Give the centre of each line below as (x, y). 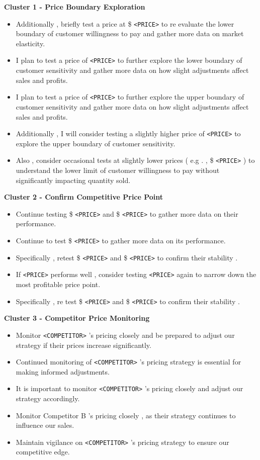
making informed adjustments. (63, 371)
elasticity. (30, 43)
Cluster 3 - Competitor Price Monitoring (77, 318)
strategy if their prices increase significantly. (83, 345)
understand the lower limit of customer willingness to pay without (118, 170)
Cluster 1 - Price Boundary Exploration (75, 7)
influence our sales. (45, 425)
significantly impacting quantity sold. (73, 180)
